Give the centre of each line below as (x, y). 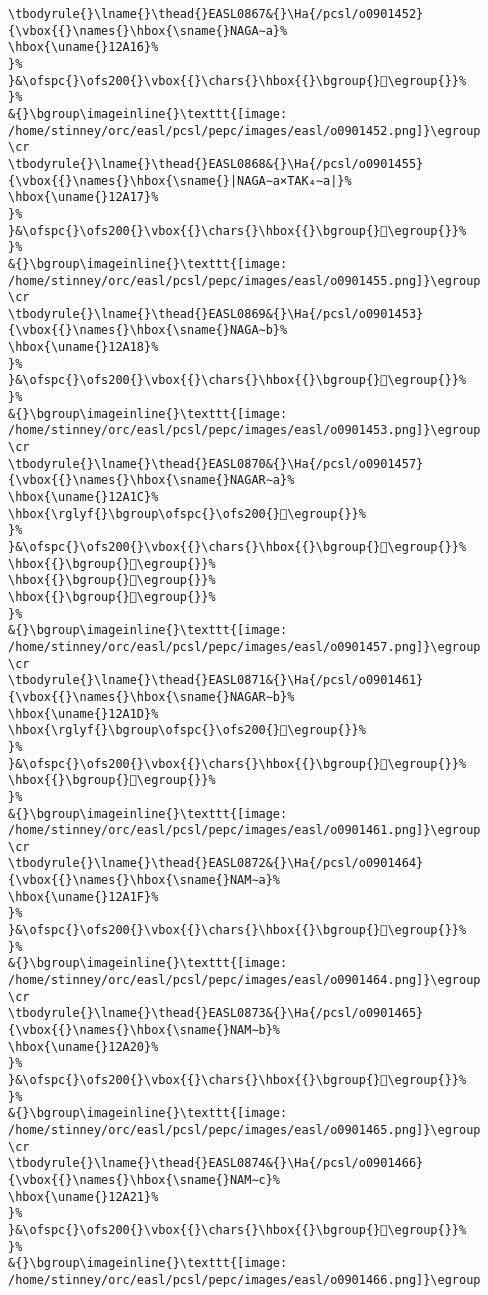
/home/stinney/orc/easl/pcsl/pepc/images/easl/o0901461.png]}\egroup (244, 830)
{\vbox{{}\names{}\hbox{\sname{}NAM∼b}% (144, 1030)
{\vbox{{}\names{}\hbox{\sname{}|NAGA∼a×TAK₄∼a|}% (180, 180)
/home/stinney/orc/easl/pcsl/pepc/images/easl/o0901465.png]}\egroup (244, 1129)
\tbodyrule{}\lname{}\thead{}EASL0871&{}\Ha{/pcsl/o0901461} (216, 680)
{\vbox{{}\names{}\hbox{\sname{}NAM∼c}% (144, 1179)
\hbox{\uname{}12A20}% (83, 1046)
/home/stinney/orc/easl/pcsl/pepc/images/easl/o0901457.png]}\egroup (244, 646)
